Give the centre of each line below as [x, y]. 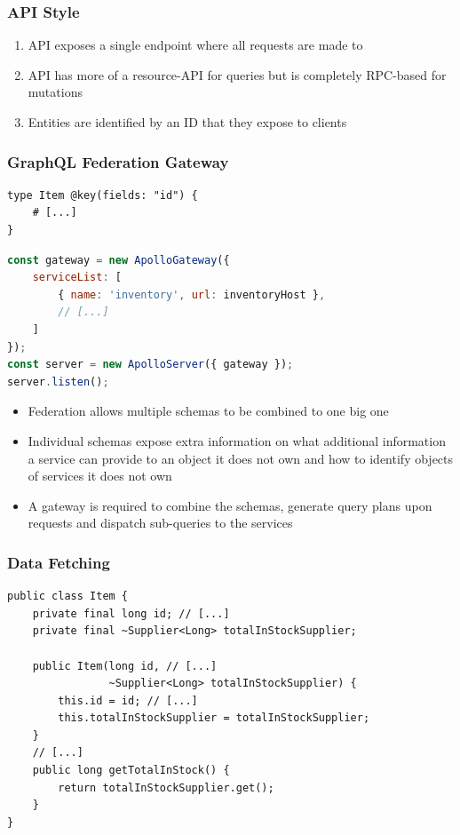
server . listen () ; [58, 382]
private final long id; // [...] [131, 613]
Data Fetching [59, 562]
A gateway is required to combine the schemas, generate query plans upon [230, 505]
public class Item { [68, 596]
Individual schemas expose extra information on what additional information [237, 440]
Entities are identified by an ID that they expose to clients [187, 122]
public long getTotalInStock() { [131, 771]
